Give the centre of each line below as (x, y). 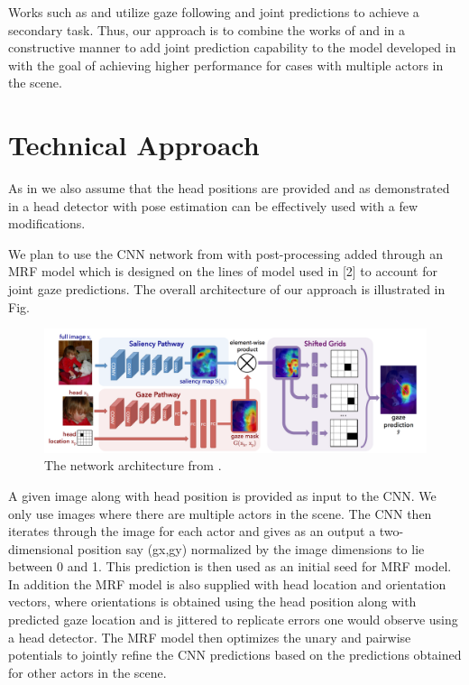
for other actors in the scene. (87, 672)
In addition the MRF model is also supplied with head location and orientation (227, 583)
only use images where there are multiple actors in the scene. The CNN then (220, 513)
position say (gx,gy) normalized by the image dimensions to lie (251, 548)
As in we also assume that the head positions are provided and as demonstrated (229, 188)
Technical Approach (134, 145)
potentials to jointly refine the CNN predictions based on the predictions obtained (235, 655)
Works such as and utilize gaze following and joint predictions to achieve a (214, 12)
